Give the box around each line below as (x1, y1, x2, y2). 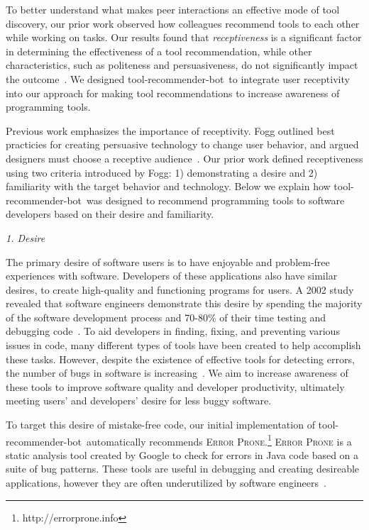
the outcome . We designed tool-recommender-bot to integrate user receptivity (6, 71, 350, 86)
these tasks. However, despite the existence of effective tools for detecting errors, (6, 351, 355, 366)
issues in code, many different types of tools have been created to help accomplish (6, 338, 361, 353)
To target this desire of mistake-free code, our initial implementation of (6, 417, 315, 432)
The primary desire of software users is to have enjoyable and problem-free (6, 254, 330, 269)
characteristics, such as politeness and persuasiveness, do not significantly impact (6, 57, 358, 72)
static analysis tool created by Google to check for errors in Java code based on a (6, 447, 359, 462)
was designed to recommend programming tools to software (87, 192, 345, 207)
